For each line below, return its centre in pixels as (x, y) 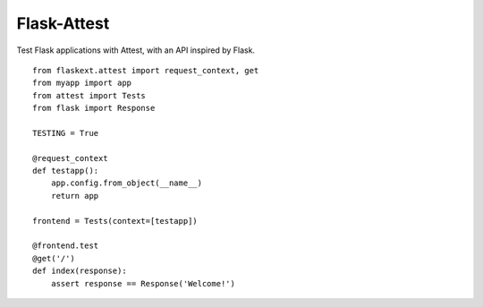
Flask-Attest (63, 23)
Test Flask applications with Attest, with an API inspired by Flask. (136, 50)
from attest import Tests (89, 95)
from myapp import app (82, 83)
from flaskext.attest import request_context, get (146, 70)
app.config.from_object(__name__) (127, 183)
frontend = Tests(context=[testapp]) (115, 221)
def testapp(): (66, 171)
